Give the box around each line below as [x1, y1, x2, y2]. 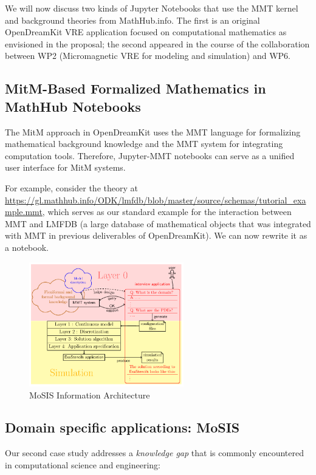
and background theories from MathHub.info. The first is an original [5, 13, 260, 26]
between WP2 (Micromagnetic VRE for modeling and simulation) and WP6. [5, 49, 290, 62]
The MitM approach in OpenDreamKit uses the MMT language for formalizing [5, 125, 301, 138]
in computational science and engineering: [5, 458, 161, 471]
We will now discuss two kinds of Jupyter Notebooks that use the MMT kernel [5, 2, 298, 14]
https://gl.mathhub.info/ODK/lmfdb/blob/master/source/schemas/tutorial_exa [5, 193, 306, 206]
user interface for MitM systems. [5, 161, 126, 174]
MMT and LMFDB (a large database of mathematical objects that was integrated [5, 217, 311, 230]
